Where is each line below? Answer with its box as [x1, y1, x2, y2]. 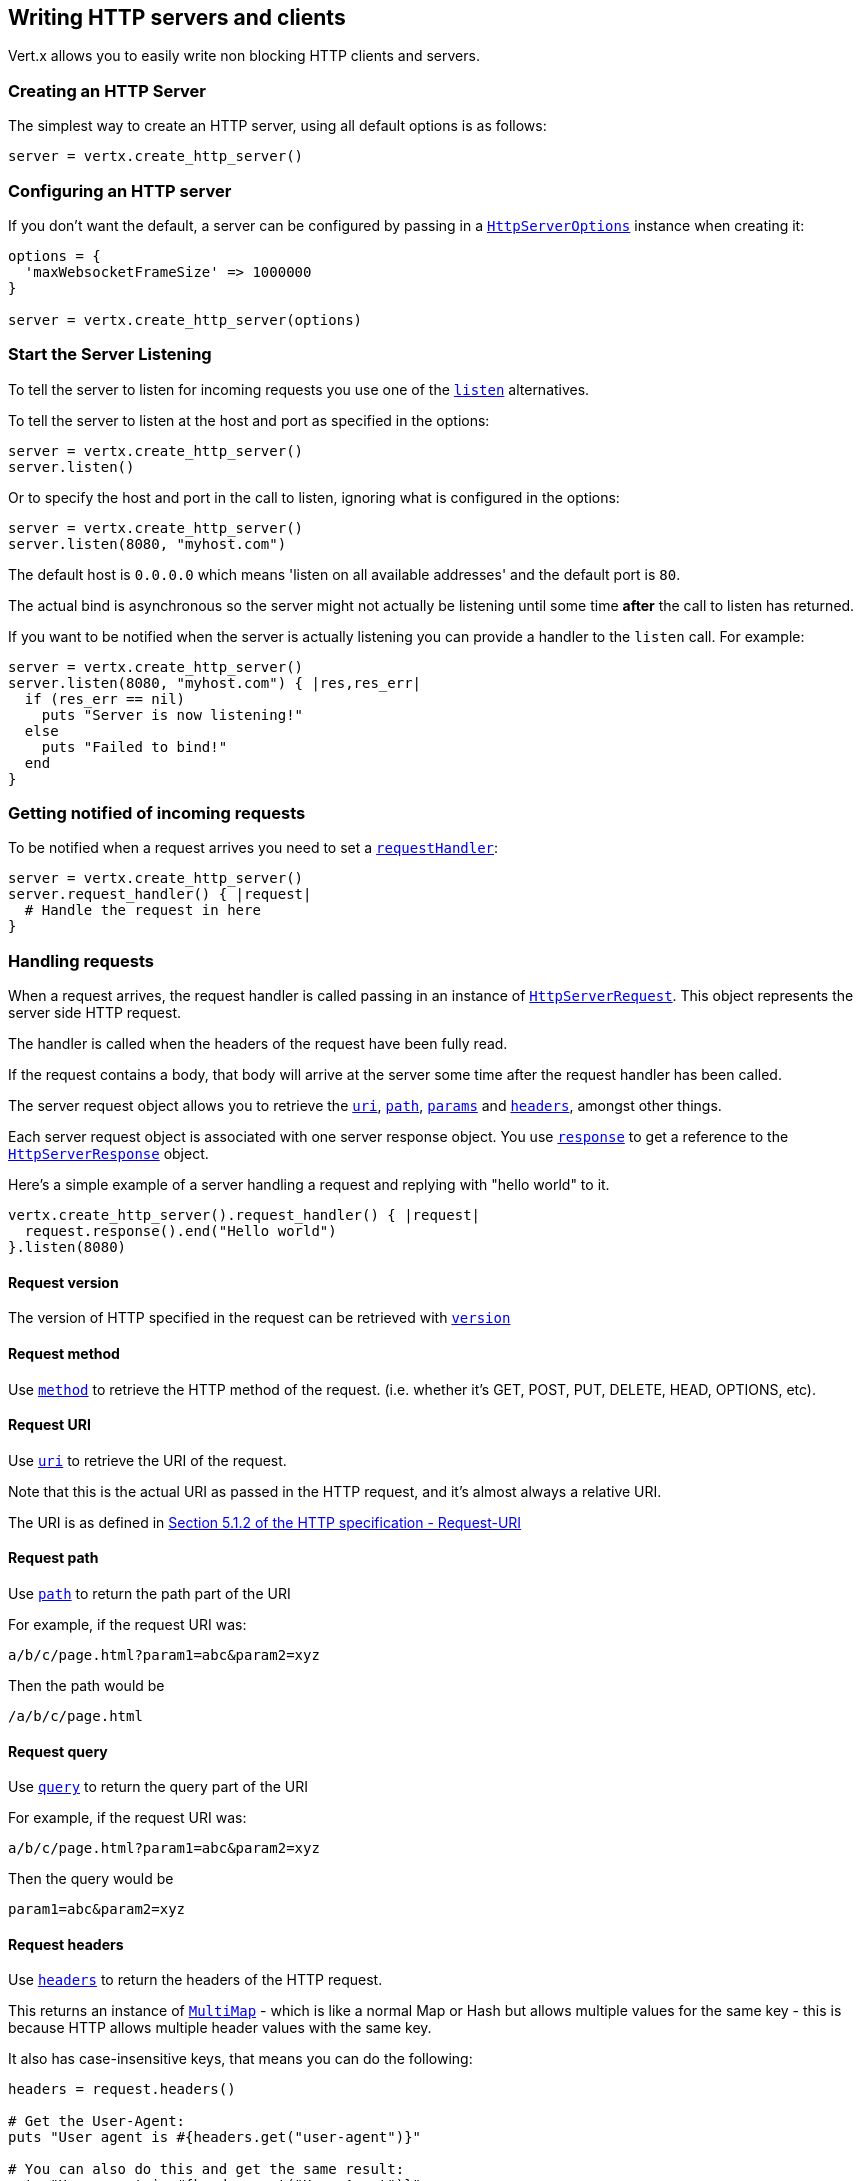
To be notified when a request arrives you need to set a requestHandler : [8, 839, 499, 857]
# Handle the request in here [24, 902, 261, 919]
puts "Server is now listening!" [41, 706, 304, 723]
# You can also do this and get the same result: [8, 2161, 405, 2178]
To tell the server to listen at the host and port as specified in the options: [8, 411, 490, 429]
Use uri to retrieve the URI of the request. [8, 1451, 287, 1469]
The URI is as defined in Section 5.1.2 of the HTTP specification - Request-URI [8, 1513, 522, 1531]
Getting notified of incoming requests [8, 803, 306, 824]
